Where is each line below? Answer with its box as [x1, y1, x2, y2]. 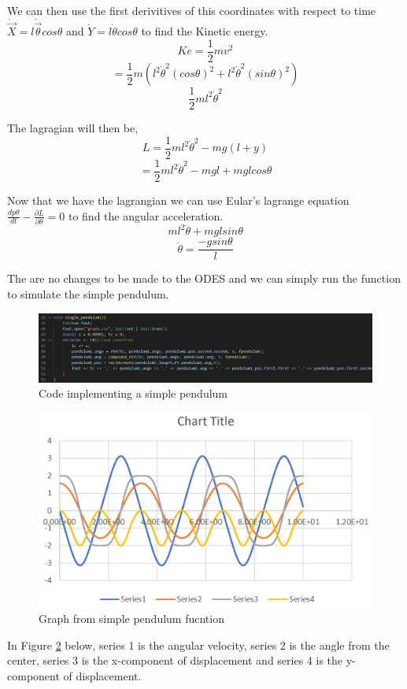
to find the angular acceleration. [68, 207, 224, 224]
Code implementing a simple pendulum [39, 385, 228, 402]
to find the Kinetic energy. [141, 23, 268, 39]
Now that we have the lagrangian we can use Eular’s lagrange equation [7, 191, 350, 208]
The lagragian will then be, [7, 120, 139, 136]
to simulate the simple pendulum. [7, 286, 169, 302]
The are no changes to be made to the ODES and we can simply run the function [7, 270, 401, 287]
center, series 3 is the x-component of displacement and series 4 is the [7, 652, 343, 669]
